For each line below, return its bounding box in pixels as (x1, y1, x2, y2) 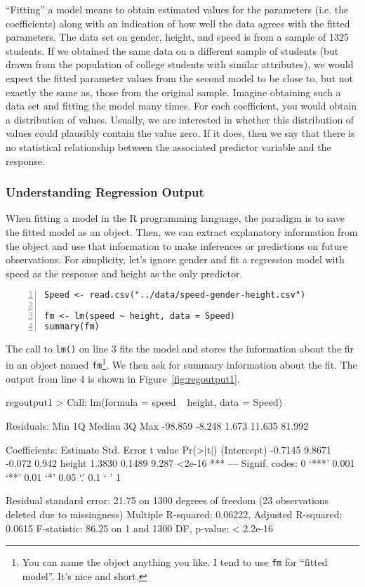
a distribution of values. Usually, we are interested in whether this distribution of (6, 112, 354, 126)
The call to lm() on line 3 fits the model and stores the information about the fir (6, 341, 354, 355)
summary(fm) (44, 321, 100, 331)
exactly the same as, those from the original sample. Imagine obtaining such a (6, 84, 341, 99)
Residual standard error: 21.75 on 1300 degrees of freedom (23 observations (6, 493, 329, 508)
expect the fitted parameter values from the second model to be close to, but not (6, 70, 353, 85)
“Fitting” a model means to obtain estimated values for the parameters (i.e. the (6, 2, 349, 16)
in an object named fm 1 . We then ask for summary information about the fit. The (6, 355, 357, 372)
